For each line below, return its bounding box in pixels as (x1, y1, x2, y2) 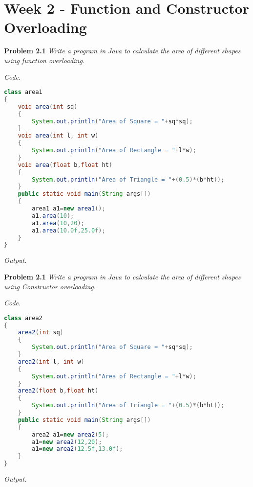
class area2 (4, 314, 42, 322)
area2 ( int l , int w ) (18, 358, 84, 365)
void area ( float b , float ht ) (18, 161, 113, 168)
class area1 (4, 89, 42, 96)
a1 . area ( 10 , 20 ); (32, 219, 84, 227)
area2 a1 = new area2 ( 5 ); (32, 431, 109, 438)
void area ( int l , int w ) (18, 132, 99, 139)
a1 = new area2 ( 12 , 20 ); (32, 438, 102, 445)
